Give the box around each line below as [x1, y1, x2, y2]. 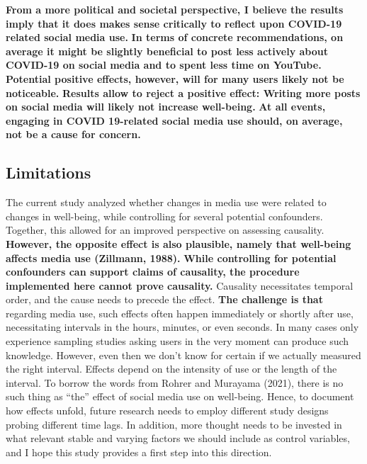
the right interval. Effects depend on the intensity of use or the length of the [6, 361, 337, 376]
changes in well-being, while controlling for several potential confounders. [6, 208, 323, 223]
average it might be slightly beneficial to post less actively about [6, 43, 328, 58]
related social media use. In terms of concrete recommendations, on [6, 30, 344, 45]
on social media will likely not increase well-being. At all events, [6, 99, 326, 114]
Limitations [6, 162, 91, 183]
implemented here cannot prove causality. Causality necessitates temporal [6, 278, 354, 293]
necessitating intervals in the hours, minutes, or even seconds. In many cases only [6, 319, 359, 334]
